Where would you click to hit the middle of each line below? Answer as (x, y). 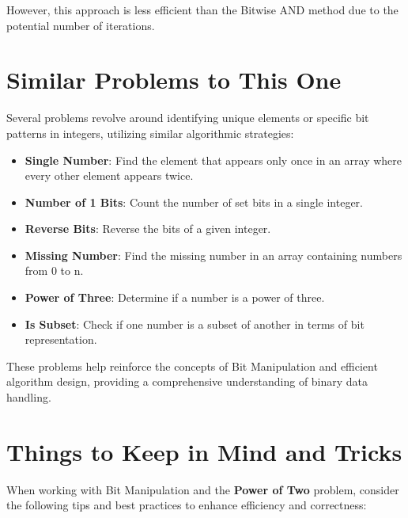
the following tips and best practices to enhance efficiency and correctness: (187, 505)
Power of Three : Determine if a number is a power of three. (175, 297)
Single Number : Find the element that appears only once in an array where (213, 160)
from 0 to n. (54, 270)
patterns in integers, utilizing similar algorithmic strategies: (150, 133)
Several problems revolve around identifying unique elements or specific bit (188, 118)
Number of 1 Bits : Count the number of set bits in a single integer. (194, 202)
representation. (61, 339)
